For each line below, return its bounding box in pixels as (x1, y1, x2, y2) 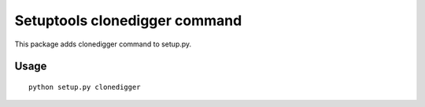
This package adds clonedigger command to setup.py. (14, 39, 192, 49)
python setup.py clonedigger (28, 83, 141, 91)
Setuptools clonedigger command (14, 12, 242, 29)
